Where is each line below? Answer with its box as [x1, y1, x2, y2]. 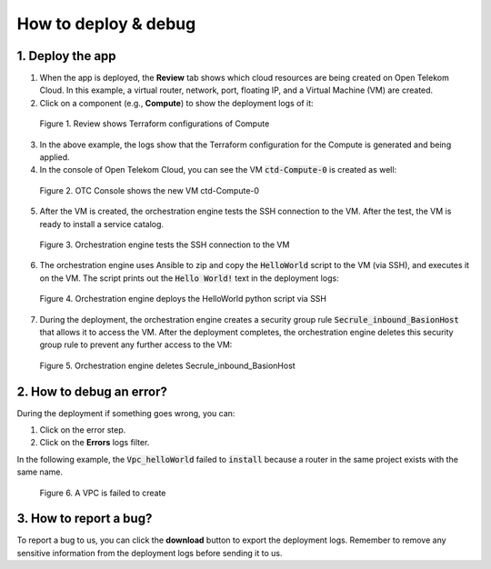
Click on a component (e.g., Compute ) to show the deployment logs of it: [39, 97, 314, 108]
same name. [16, 466, 64, 477]
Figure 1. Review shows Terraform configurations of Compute [39, 118, 270, 129]
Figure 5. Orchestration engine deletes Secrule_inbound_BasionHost [39, 360, 296, 371]
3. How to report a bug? [16, 511, 153, 526]
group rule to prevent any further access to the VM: [39, 339, 233, 350]
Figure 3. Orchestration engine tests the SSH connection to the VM [39, 239, 290, 250]
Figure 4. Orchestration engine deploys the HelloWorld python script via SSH [39, 294, 327, 304]
